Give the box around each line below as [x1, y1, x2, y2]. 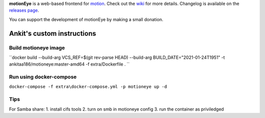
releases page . [9, 7, 39, 13]
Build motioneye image [9, 44, 65, 51]
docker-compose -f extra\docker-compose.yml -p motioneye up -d [9, 84, 167, 90]
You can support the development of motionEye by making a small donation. [9, 16, 164, 22]
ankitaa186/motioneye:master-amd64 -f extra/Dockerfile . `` [9, 61, 130, 67]
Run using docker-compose [9, 73, 77, 80]
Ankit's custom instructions [9, 29, 96, 38]
